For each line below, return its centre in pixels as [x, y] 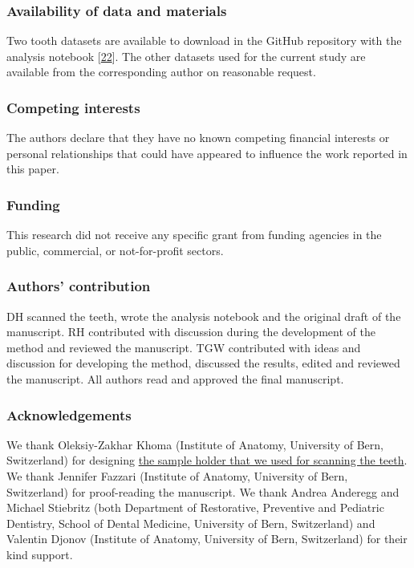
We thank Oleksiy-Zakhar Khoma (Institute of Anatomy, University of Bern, [195, 444]
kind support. [40, 554]
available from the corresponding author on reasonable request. [161, 72]
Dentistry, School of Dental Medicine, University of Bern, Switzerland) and [191, 523]
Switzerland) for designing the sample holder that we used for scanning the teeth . [207, 460]
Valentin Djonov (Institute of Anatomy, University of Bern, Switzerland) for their [207, 539]
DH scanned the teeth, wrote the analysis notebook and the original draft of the [204, 316]
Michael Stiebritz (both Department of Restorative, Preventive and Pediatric [195, 507]
